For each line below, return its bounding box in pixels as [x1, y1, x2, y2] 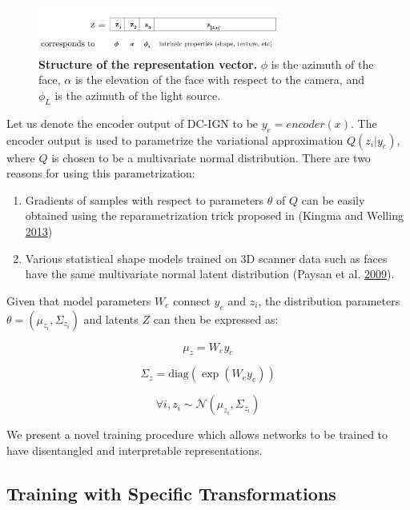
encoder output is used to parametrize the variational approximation [6, 131, 344, 148]
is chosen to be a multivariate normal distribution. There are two [51, 149, 371, 165]
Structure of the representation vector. [38, 55, 258, 72]
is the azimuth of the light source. [54, 87, 221, 104]
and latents [83, 310, 139, 327]
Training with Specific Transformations [6, 480, 336, 505]
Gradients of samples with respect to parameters [25, 191, 264, 208]
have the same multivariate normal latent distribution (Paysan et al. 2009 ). [25, 265, 395, 282]
